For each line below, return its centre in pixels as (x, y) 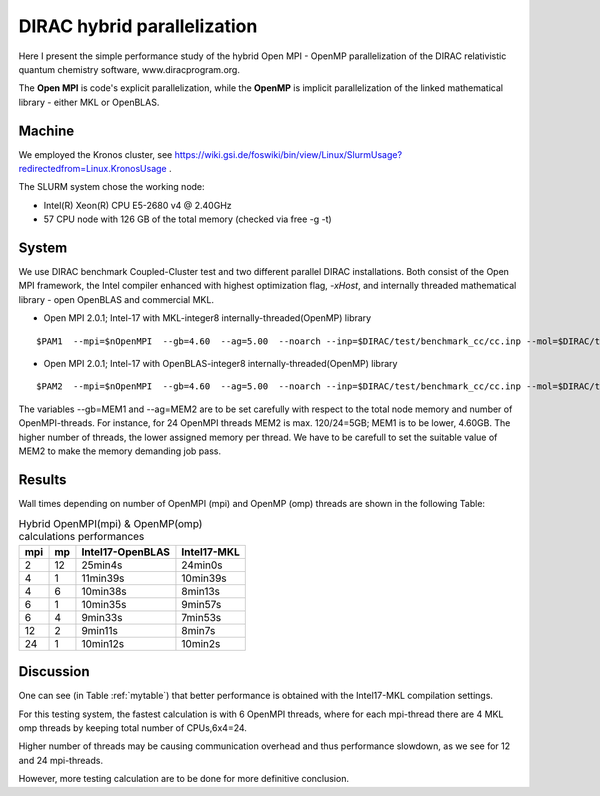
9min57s (201, 604)
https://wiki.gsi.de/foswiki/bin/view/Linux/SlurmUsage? (288, 154)
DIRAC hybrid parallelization (138, 26)
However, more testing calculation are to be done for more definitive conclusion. (184, 779)
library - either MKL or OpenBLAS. (89, 102)
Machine (46, 130)
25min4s (102, 565)
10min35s (104, 604)
